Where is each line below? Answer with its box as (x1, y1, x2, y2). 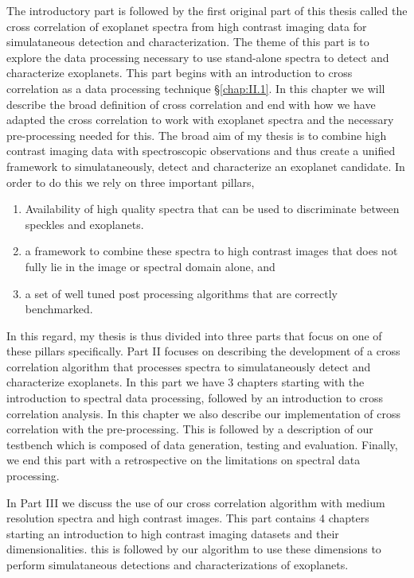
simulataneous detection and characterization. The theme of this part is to (6, 33, 369, 50)
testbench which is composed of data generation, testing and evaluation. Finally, (6, 436, 398, 452)
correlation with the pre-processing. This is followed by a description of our (6, 421, 373, 437)
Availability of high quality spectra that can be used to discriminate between (25, 200, 400, 217)
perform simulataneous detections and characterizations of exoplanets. (6, 557, 349, 572)
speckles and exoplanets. (25, 215, 144, 232)
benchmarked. (25, 301, 93, 317)
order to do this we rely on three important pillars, (6, 173, 255, 190)
